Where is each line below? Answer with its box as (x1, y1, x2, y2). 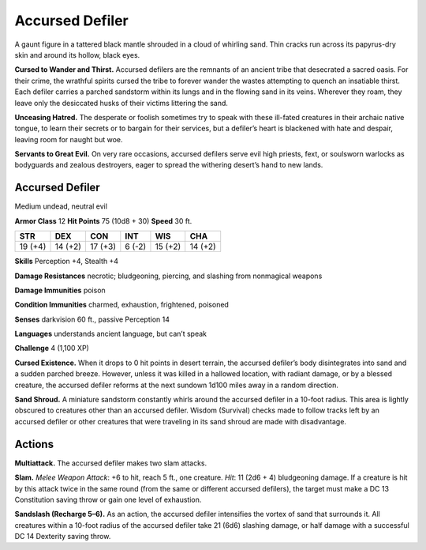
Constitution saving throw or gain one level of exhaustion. (14, 495, 202, 504)
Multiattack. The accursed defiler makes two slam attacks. (14, 458, 207, 468)
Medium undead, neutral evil (14, 202, 108, 211)
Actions (14, 437, 54, 450)
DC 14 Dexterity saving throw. (14, 532, 111, 541)
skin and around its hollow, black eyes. (14, 50, 140, 59)
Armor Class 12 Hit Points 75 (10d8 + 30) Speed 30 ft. (14, 216, 192, 225)
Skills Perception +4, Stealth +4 (14, 257, 118, 266)
